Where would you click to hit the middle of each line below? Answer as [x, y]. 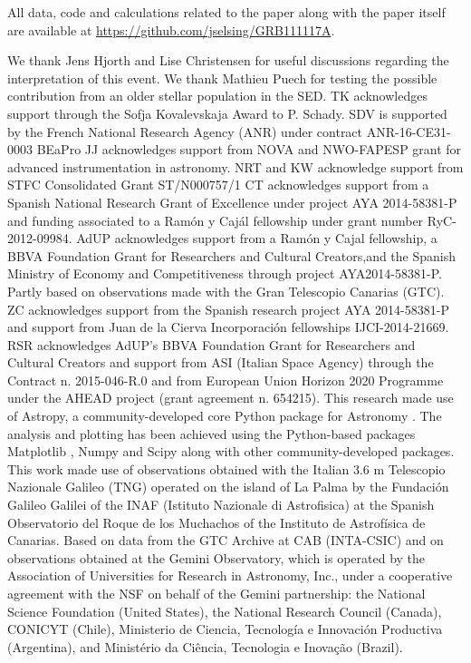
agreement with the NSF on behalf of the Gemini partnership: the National [216, 593]
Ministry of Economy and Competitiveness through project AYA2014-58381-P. [225, 273]
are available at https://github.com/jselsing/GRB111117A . [171, 29]
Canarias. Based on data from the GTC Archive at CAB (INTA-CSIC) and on [226, 540]
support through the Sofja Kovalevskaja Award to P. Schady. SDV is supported [227, 113]
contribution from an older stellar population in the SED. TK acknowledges [217, 96]
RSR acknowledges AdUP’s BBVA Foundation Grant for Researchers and [211, 344]
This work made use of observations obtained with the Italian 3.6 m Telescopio [226, 468]
